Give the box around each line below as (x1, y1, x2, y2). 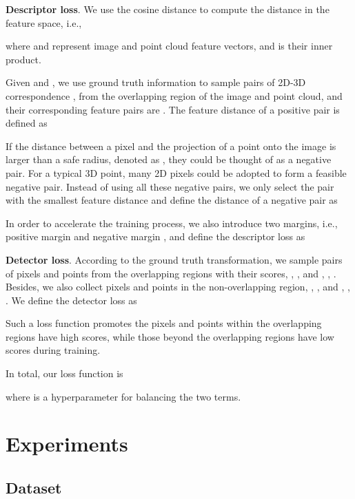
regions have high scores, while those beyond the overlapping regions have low (6, 329, 334, 343)
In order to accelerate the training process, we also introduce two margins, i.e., (6, 215, 338, 230)
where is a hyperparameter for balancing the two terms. (6, 389, 241, 403)
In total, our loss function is (6, 366, 123, 381)
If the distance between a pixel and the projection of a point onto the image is (6, 138, 336, 153)
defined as (6, 116, 48, 130)
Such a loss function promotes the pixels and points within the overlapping (6, 316, 322, 330)
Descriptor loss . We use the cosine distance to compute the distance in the (6, 2, 329, 16)
